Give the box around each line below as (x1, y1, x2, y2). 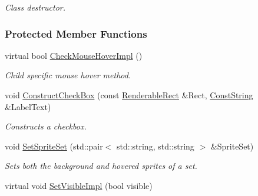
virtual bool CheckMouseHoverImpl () (5, 49, 143, 61)
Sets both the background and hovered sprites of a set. (5, 160, 197, 172)
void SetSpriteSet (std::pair (5, 139, 103, 152)
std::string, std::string (116, 139, 194, 152)
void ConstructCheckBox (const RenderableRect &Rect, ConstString (5, 89, 253, 101)
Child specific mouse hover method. (5, 69, 131, 81)
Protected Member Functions (5, 26, 147, 41)
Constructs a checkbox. (5, 120, 87, 132)
